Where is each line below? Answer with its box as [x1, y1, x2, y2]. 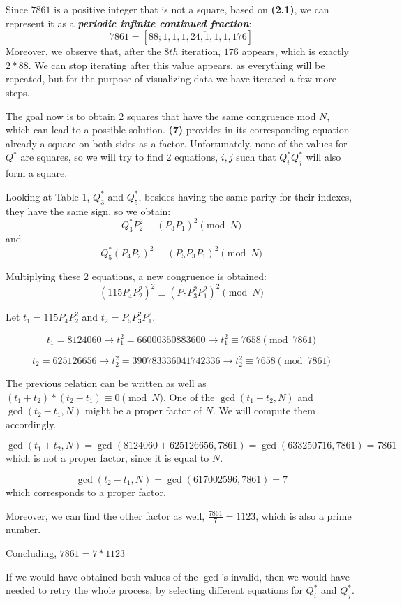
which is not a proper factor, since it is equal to [6, 451, 209, 465]
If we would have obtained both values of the [6, 569, 198, 583]
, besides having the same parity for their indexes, [138, 189, 352, 203]
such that [236, 150, 276, 164]
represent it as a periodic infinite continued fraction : [6, 15, 252, 30]
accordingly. [6, 416, 57, 431]
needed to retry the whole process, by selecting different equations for [6, 583, 303, 597]
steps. [6, 85, 30, 99]
